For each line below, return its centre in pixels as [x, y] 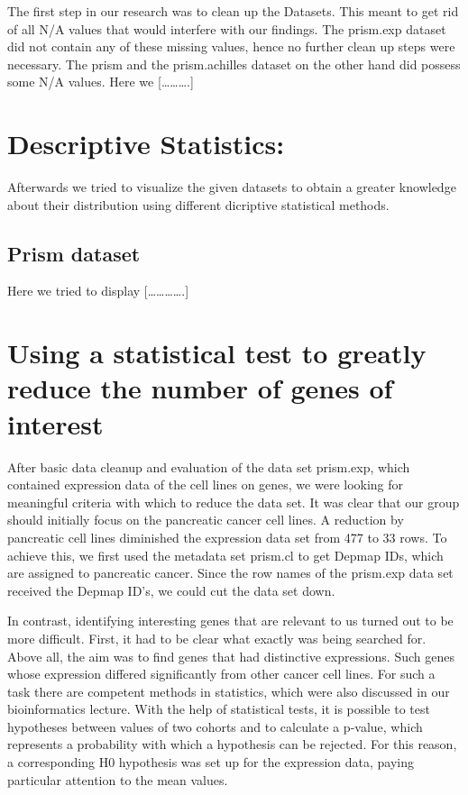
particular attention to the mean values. [118, 779]
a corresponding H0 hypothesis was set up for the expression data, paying [211, 762]
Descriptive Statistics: [146, 144]
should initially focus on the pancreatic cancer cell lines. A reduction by [206, 520]
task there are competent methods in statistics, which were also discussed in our [229, 691]
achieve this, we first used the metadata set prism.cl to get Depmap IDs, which [225, 555]
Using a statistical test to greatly [217, 353]
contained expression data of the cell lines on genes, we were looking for [206, 484]
